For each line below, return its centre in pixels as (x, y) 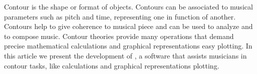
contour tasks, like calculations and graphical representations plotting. (112, 65)
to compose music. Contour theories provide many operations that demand (119, 36)
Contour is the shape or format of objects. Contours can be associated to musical (128, 6)
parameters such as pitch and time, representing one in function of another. (120, 16)
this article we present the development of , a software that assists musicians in (125, 55)
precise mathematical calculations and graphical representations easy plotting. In (128, 46)
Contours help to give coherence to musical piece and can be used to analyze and (128, 26)
